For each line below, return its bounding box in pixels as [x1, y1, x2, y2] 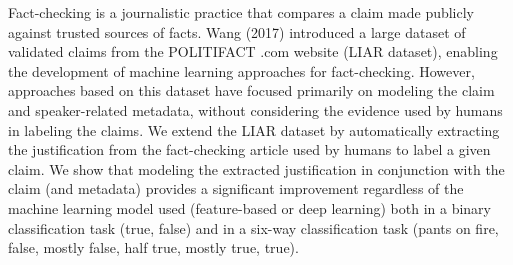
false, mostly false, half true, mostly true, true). [8, 237, 299, 258]
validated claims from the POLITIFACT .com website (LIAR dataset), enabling [8, 41, 498, 62]
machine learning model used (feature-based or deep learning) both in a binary [8, 197, 491, 218]
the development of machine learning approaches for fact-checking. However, [8, 60, 475, 81]
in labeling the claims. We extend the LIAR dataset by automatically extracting [8, 119, 500, 140]
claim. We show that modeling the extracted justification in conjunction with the [8, 158, 505, 179]
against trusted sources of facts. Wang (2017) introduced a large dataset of [8, 21, 466, 42]
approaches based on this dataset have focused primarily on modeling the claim [8, 80, 495, 101]
